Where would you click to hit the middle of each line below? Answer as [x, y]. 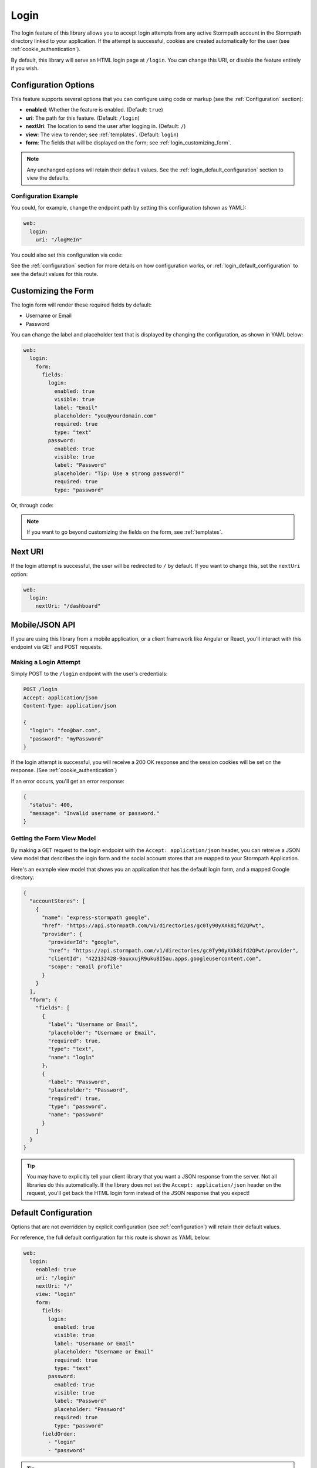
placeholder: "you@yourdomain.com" [105, 416]
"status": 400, [51, 805]
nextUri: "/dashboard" [68, 606]
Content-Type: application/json [70, 706]
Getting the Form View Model [53, 839]
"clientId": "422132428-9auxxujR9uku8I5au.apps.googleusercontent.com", [155, 959]
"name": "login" [71, 1057]
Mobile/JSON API [43, 624]
